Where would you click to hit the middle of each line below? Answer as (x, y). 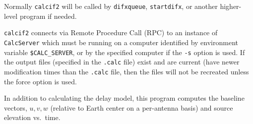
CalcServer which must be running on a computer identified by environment (121, 42)
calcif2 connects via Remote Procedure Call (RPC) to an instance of (111, 32)
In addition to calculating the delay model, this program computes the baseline (124, 98)
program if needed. (48, 16)
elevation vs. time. (32, 117)
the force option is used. (40, 81)
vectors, (16, 107)
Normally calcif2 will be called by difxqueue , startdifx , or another (111, 6)
